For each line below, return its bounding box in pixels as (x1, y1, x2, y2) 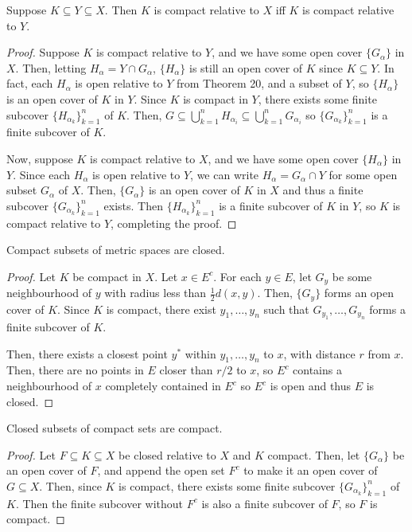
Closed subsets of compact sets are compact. (6, 420, 223, 436)
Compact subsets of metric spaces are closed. (6, 241, 225, 258)
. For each (213, 268, 262, 284)
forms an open (324, 284, 395, 301)
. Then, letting (15, 59, 87, 76)
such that (263, 300, 309, 317)
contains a (293, 362, 342, 378)
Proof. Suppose (6, 44, 80, 61)
